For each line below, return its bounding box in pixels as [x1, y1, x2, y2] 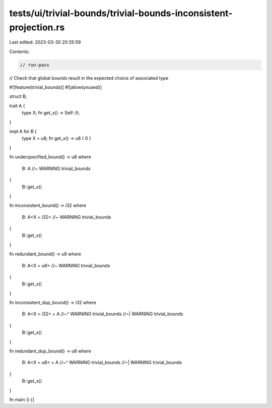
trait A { [9, 102, 25, 108]
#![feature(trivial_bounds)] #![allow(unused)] [9, 84, 102, 90]
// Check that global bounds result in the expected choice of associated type [9, 75, 169, 81]
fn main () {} [9, 396, 35, 402]
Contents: [9, 48, 30, 54]
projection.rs [9, 22, 65, 33]
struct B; [9, 93, 27, 99]
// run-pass [20, 62, 50, 68]
